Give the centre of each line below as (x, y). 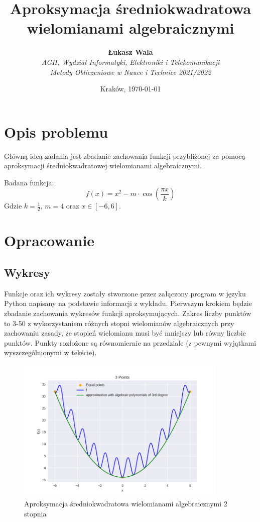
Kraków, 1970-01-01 (131, 89)
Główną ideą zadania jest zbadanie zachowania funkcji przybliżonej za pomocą (125, 155)
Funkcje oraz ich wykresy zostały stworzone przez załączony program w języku (125, 293)
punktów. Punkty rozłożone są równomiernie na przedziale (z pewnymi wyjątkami (130, 342)
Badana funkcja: (29, 182)
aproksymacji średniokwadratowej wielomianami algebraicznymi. (103, 166)
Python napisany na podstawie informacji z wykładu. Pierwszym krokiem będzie (128, 303)
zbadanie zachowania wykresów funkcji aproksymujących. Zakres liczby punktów (128, 313)
